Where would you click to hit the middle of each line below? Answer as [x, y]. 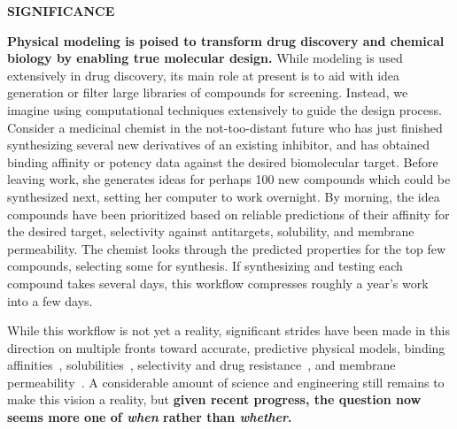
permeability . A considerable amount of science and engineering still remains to [226, 382]
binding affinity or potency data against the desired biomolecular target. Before [223, 161]
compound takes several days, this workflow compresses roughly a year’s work [218, 283]
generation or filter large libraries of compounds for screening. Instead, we [208, 92]
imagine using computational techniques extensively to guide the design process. [225, 109]
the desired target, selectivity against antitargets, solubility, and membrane [211, 231]
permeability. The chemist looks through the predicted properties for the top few [227, 248]
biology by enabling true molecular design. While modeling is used [205, 58]
